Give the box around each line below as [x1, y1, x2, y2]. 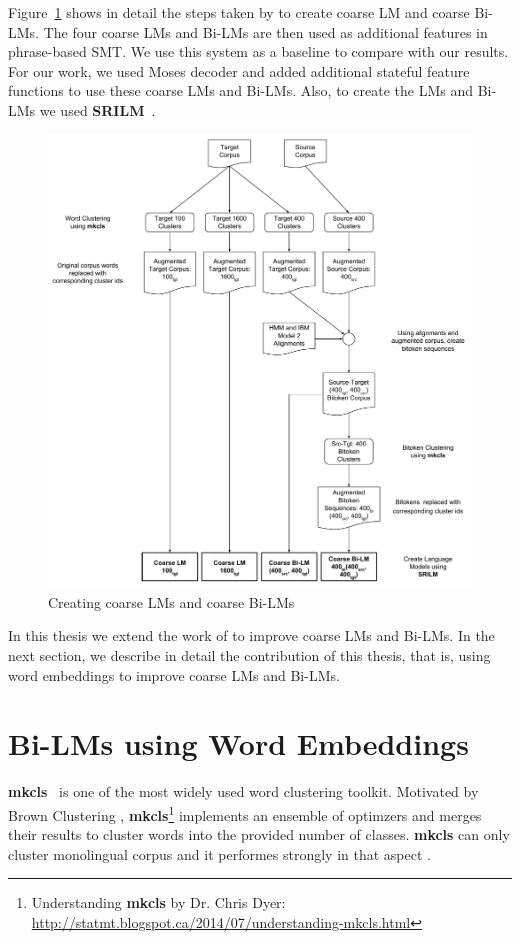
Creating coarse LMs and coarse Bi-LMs [48, 591, 295, 612]
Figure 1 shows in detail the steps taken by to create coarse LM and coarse [8, 2, 470, 22]
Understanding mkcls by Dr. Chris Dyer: [31, 892, 286, 913]
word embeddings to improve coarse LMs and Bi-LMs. [8, 664, 340, 685]
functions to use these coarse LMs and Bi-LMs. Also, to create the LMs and [8, 80, 473, 101]
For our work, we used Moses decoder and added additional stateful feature [8, 60, 470, 81]
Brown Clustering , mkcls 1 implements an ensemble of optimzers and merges [8, 801, 482, 825]
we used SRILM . [39, 99, 156, 120]
